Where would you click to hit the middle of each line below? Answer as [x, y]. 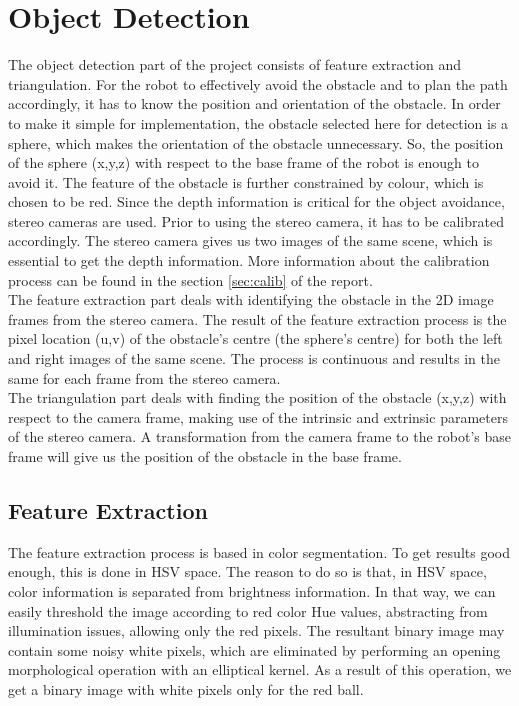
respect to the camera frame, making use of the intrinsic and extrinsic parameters [258, 416]
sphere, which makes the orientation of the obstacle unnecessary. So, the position [256, 142]
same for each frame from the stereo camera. [144, 377]
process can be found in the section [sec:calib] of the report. [190, 279]
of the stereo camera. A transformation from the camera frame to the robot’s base [260, 436]
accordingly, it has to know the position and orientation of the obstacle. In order [254, 103]
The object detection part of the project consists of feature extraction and [235, 64]
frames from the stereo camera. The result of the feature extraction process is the [257, 318]
